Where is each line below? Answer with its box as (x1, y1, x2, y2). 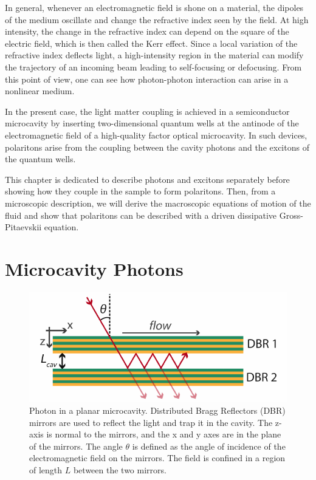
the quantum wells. (5, 153, 76, 165)
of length (29, 463, 63, 476)
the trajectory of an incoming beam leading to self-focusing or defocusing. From (5, 60, 302, 73)
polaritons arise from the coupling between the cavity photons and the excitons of (5, 140, 309, 153)
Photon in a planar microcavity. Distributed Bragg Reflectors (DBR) (29, 403, 286, 416)
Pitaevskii (5, 221, 42, 233)
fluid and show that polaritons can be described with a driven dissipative (5, 208, 276, 221)
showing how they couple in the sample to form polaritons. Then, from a (5, 185, 276, 197)
